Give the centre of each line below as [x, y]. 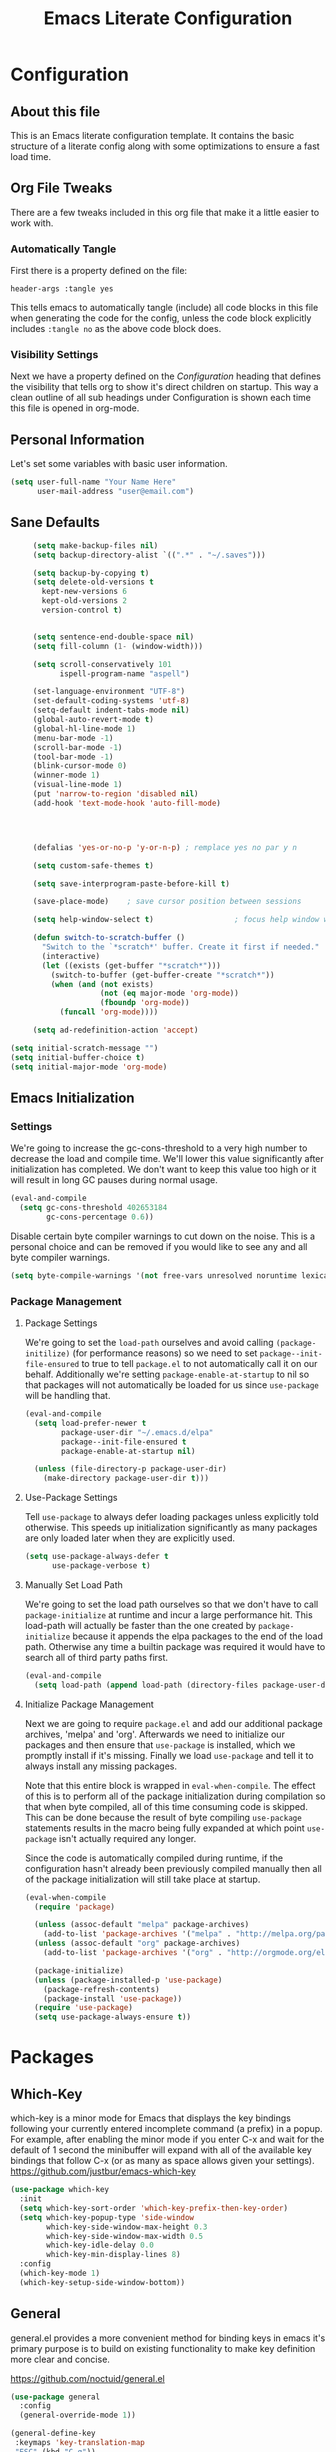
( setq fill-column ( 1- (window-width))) [117, 646]
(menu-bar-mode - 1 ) [73, 738]
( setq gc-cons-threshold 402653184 [93, 1208]
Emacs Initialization [72, 1097]
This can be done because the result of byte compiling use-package [163, 1817]
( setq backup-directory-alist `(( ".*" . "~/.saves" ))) [149, 555]
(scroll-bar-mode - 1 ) [77, 747]
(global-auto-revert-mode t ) [93, 720]
